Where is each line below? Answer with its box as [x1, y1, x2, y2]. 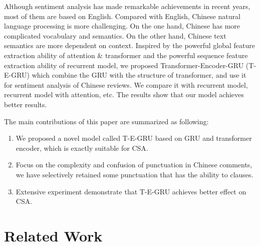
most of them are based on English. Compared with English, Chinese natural [4, 11, 240, 21]
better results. [4, 99, 47, 109]
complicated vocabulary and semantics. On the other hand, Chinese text [4, 30, 226, 41]
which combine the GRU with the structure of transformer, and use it [32, 70, 246, 80]
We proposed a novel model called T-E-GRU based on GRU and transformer [16, 133, 252, 143]
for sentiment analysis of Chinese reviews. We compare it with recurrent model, [4, 79, 248, 90]
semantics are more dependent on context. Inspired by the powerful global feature [4, 40, 255, 51]
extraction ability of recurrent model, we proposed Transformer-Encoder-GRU [4, 60, 244, 70]
